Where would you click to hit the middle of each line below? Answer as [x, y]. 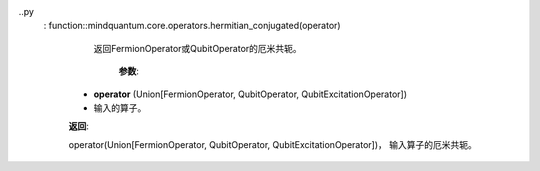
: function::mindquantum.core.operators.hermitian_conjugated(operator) [192, 26]
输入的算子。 [120, 107]
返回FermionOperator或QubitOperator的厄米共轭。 [197, 48]
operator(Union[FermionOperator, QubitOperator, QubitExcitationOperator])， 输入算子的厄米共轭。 [272, 144]
